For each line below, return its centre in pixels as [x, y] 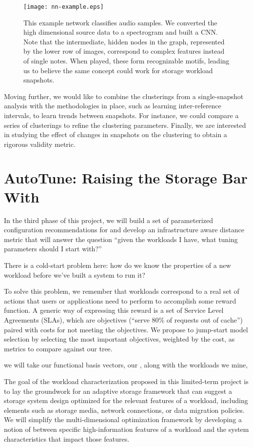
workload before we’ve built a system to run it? [75, 274]
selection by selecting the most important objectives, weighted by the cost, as [119, 339]
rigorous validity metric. [40, 144]
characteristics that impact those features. [67, 438]
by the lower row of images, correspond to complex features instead [124, 51]
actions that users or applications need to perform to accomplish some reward [120, 300]
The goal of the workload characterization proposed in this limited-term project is [126, 381]
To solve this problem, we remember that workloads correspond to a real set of [122, 291]
